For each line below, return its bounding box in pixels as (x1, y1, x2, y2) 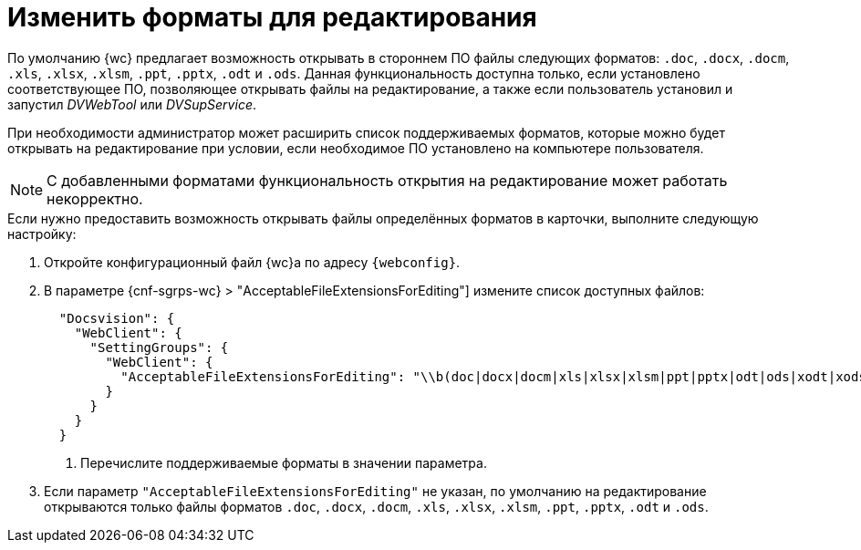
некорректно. (47, 189, 143, 208)
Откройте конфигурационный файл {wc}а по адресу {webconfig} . (44, 254, 461, 270)
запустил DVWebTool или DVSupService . (7, 96, 256, 112)
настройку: (7, 225, 77, 242)
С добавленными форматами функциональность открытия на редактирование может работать (47, 171, 728, 190)
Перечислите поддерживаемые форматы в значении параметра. (80, 454, 487, 471)
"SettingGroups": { (89, 339, 229, 355)
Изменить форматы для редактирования (7, 2, 537, 33)
